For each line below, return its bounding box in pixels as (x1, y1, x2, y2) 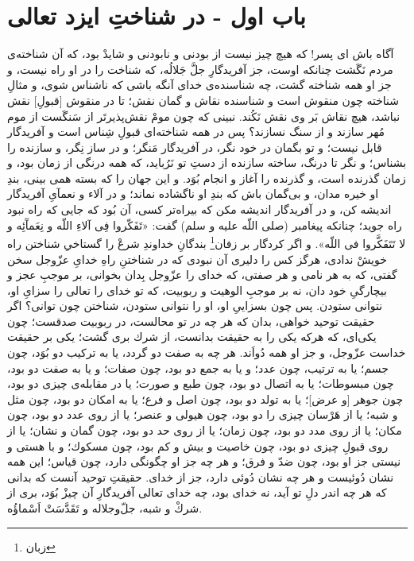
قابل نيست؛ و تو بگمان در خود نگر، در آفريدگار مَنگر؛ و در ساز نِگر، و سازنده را (7, 138, 382, 155)
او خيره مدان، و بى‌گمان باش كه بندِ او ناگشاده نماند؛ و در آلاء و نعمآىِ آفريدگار (7, 185, 379, 202)
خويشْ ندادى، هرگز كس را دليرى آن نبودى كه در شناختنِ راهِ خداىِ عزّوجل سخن (7, 250, 387, 267)
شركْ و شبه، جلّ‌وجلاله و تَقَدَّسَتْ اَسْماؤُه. (7, 500, 203, 516)
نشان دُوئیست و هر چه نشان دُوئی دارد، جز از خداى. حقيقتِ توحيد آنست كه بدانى (7, 468, 394, 485)
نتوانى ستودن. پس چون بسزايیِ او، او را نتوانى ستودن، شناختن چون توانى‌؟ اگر (7, 297, 383, 314)
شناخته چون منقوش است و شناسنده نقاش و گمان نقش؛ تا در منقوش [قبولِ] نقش (7, 91, 400, 108)
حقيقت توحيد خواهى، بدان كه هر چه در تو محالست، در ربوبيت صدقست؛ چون (7, 312, 375, 329)
